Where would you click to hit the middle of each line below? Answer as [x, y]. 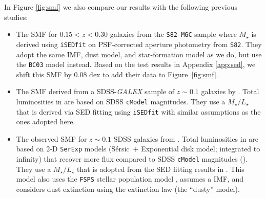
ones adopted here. [46, 122]
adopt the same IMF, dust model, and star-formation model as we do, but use [139, 54]
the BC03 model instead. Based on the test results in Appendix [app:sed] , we [136, 64]
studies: [16, 17]
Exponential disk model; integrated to [201, 149]
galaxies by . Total [230, 91]
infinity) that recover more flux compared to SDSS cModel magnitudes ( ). [132, 159]
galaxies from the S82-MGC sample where [173, 34]
